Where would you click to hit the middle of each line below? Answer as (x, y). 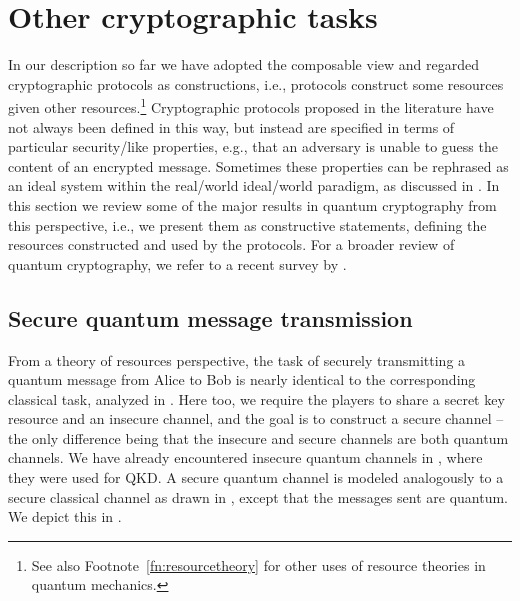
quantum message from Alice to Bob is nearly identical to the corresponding (242, 379)
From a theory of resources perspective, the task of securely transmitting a (237, 359)
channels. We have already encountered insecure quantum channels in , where (245, 457)
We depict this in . (65, 516)
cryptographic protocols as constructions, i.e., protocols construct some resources (256, 83)
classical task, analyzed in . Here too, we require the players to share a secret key (256, 398)
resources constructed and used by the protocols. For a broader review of (231, 244)
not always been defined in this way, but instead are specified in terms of (231, 126)
